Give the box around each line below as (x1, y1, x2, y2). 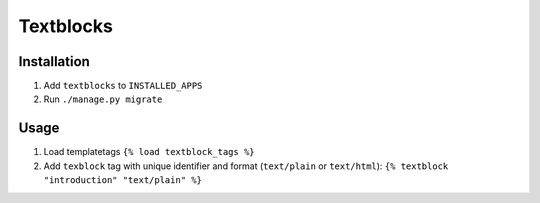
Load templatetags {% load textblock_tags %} (43, 146, 255, 158)
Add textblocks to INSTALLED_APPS (43, 80, 203, 92)
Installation (18, 53, 90, 70)
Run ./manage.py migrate (43, 93, 163, 105)
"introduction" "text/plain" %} (43, 175, 202, 186)
